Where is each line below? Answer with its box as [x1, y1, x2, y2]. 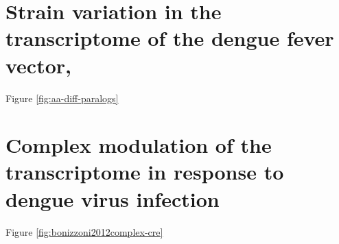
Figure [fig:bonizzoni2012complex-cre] [5, 224, 163, 239]
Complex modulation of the [5, 131, 272, 159]
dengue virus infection [5, 184, 220, 212]
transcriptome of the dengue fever [5, 24, 334, 52]
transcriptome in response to [5, 158, 284, 186]
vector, [5, 51, 71, 79]
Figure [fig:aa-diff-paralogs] [5, 90, 119, 105]
